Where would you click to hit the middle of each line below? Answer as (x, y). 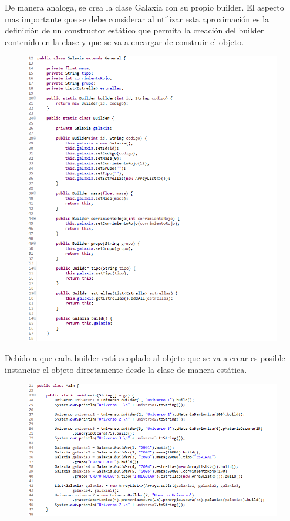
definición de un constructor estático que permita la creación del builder (134, 30)
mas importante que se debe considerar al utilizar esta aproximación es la (137, 19)
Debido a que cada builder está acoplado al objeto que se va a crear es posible (145, 357)
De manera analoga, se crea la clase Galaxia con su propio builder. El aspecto (144, 7)
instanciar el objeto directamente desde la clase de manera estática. (126, 369)
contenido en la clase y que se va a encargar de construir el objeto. (124, 41)
